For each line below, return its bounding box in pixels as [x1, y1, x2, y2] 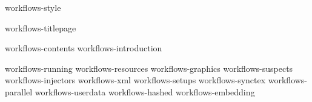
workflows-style [5, 1, 61, 13]
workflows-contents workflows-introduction [5, 42, 162, 54]
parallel [5, 85, 33, 98]
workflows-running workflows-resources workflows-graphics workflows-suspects [5, 62, 293, 74]
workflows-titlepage [5, 21, 76, 34]
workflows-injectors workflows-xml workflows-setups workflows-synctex [5, 74, 266, 86]
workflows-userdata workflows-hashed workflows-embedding [35, 85, 255, 98]
